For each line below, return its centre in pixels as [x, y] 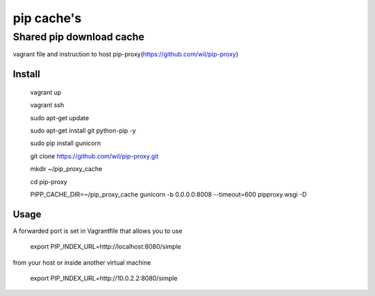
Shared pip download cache [79, 37]
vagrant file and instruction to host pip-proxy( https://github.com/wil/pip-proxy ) [126, 54]
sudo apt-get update [60, 117]
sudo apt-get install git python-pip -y [83, 130]
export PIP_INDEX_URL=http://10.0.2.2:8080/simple [104, 278]
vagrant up [46, 92]
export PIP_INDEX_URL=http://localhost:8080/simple [106, 247]
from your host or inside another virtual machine [82, 262]
